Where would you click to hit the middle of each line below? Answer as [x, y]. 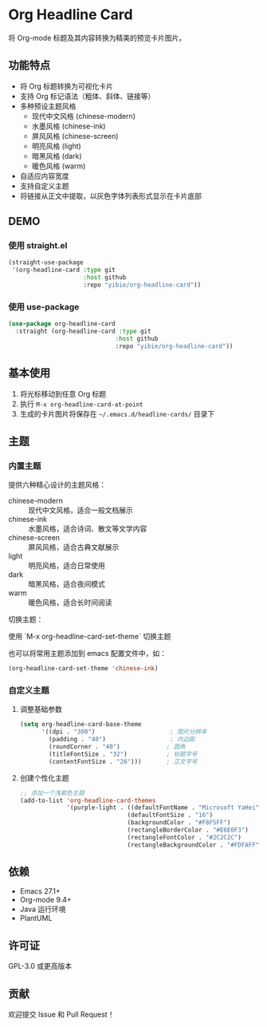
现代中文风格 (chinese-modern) [83, 116]
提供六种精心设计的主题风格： [57, 485]
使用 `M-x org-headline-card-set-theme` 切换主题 [90, 637]
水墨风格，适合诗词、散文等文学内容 [88, 529]
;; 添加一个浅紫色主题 [52, 793]
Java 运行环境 [43, 909]
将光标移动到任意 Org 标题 [63, 393]
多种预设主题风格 [48, 106]
